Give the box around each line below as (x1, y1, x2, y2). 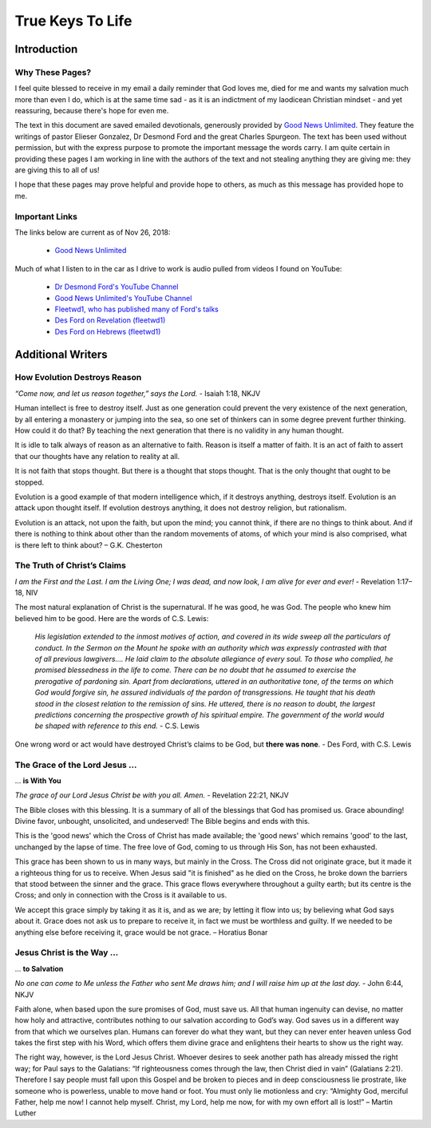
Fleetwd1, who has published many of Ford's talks (54, 304, 219, 314)
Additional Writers (14, 347, 108, 361)
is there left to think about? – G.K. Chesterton (14, 540, 163, 550)
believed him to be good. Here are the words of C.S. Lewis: (14, 613, 209, 623)
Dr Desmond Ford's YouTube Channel (54, 282, 179, 291)
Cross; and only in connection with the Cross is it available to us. (14, 890, 227, 900)
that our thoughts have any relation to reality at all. (14, 451, 180, 461)
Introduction (14, 42, 78, 56)
